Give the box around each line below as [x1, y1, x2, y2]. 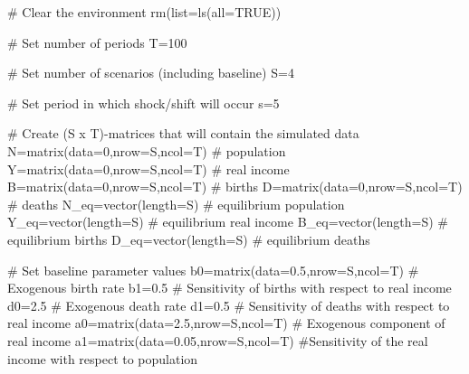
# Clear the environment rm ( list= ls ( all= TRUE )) [7, 3, 282, 21]
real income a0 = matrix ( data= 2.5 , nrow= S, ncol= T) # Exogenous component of [7, 313, 445, 332]
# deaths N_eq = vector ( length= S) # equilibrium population [7, 194, 345, 213]
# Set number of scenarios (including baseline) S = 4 [7, 63, 294, 82]
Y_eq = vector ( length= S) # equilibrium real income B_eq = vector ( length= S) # [7, 212, 448, 231]
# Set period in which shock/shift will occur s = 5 [7, 93, 280, 112]
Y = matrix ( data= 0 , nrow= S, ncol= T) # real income [7, 159, 290, 178]
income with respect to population [7, 349, 198, 368]
